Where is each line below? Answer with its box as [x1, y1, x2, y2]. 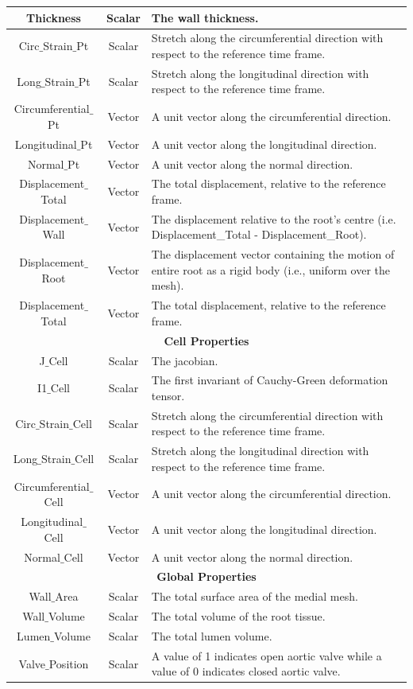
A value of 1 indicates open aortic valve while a [151, 647, 382, 664]
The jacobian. [151, 352, 218, 368]
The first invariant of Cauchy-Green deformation [151, 372, 388, 388]
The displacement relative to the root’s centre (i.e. [151, 210, 396, 227]
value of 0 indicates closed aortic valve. [151, 663, 341, 679]
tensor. [151, 387, 185, 403]
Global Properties [156, 568, 257, 585]
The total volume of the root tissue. [151, 608, 326, 625]
